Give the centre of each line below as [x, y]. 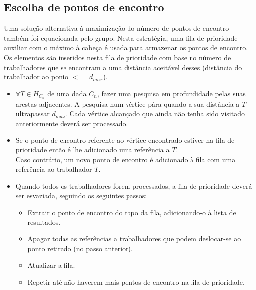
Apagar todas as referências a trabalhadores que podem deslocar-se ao [134, 239]
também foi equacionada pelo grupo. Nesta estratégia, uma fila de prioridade [121, 37]
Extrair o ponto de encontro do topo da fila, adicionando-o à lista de [132, 212]
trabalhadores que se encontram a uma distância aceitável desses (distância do [123, 67]
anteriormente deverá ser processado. [72, 123]
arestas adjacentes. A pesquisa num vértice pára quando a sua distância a [128, 104]
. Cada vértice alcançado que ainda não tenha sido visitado [155, 113]
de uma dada [67, 93]
